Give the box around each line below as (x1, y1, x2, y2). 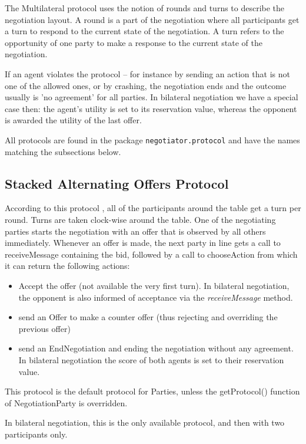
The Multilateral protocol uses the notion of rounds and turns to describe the (5, 2, 285, 14)
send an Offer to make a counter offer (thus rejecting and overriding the (18, 311, 278, 323)
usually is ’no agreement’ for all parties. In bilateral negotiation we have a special (5, 91, 298, 103)
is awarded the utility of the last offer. (5, 114, 142, 126)
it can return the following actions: (5, 259, 130, 272)
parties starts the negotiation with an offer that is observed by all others (5, 225, 266, 237)
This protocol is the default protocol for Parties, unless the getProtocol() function (5, 385, 300, 397)
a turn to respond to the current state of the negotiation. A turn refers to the (5, 25, 284, 37)
